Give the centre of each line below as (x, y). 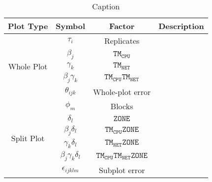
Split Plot (28, 138)
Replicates (122, 41)
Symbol (71, 26)
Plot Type (28, 26)
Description (181, 26)
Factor (122, 26)
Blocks (122, 106)
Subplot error (122, 170)
